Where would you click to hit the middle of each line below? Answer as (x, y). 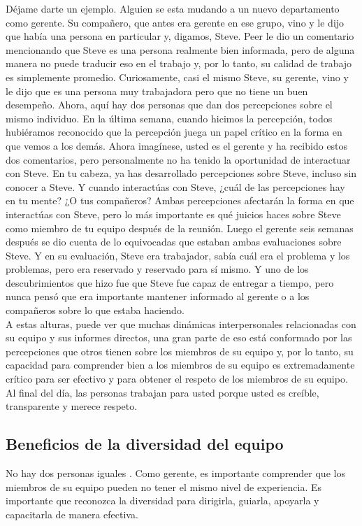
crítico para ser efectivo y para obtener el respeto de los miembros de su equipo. (177, 379)
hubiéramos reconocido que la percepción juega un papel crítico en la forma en (174, 132)
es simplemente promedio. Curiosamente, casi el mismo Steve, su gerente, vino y (177, 77)
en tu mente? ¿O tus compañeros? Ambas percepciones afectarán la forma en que (180, 200)
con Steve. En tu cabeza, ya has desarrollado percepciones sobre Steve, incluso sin (181, 173)
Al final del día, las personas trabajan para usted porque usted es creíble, (162, 392)
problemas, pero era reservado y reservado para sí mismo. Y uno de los (157, 269)
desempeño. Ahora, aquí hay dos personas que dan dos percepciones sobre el (169, 105)
